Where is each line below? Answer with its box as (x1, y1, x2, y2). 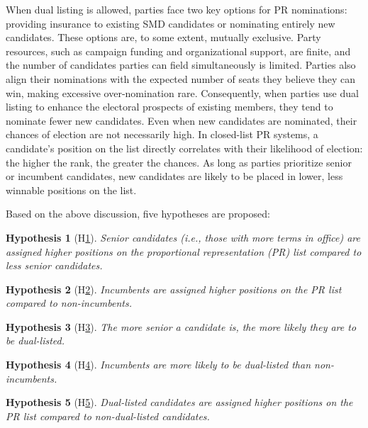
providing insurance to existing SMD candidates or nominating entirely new (6, 16, 335, 30)
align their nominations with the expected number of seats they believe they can (6, 71, 356, 86)
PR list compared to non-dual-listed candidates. (6, 408, 210, 423)
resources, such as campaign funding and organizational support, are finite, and (6, 43, 351, 58)
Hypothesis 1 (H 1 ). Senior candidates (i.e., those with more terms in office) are (6, 230, 360, 244)
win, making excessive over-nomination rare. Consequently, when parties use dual (6, 85, 359, 100)
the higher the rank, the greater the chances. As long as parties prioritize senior (6, 154, 352, 169)
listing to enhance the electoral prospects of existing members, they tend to (6, 99, 333, 114)
